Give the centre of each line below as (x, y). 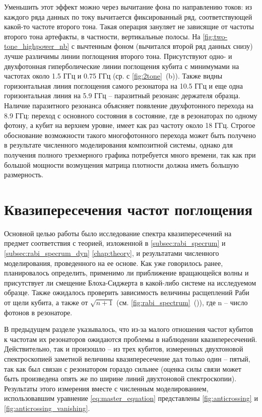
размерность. (24, 175)
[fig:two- (215, 36)
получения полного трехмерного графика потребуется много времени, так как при (130, 154)
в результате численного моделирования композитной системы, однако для (118, 145)
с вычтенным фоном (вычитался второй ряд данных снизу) (162, 46)
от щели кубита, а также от (46, 302)
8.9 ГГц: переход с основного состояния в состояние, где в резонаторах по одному (131, 115)
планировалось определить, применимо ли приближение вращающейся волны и (126, 273)
